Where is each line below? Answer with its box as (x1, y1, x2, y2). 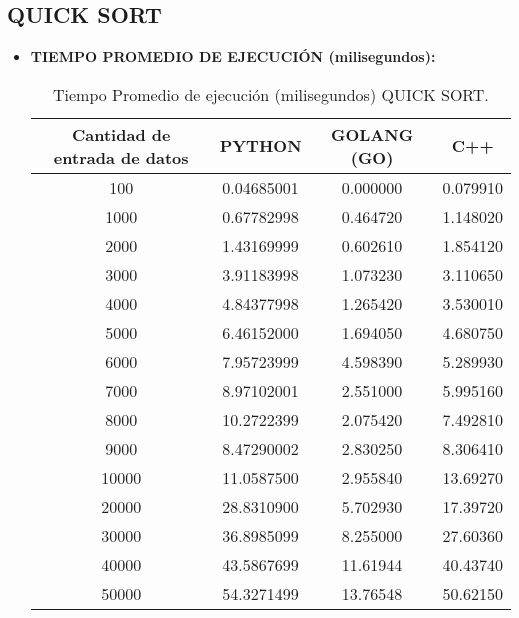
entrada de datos (53, 145, 189, 169)
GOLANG (330, 122, 414, 146)
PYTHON (219, 134, 302, 158)
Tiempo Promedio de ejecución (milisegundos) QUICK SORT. (53, 82, 489, 106)
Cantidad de (72, 122, 171, 146)
